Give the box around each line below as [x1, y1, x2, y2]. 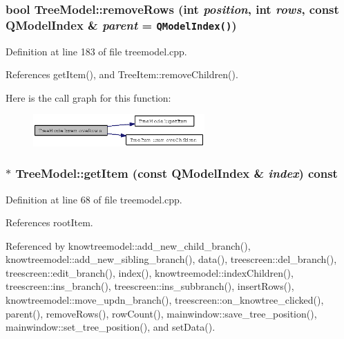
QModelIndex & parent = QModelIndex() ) [6, 16, 237, 33]
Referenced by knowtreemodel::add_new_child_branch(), [6, 238, 251, 253]
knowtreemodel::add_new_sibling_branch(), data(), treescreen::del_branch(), [6, 252, 337, 266]
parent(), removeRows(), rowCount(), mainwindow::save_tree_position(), [6, 306, 317, 320]
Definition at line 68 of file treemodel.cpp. [6, 192, 182, 206]
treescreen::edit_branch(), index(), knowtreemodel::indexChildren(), [6, 265, 294, 280]
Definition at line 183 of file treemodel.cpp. [6, 44, 187, 58]
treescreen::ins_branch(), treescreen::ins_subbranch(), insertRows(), [6, 279, 294, 293]
